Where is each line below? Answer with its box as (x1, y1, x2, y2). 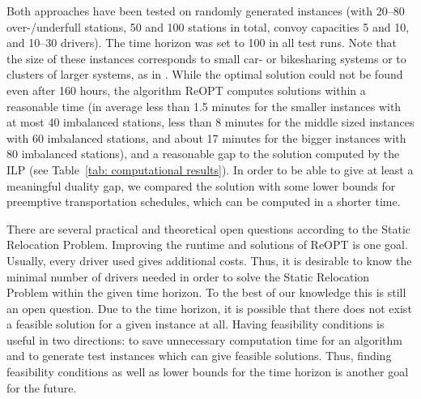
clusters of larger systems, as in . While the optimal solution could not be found (6, 66, 403, 83)
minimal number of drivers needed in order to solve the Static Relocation (6, 268, 370, 285)
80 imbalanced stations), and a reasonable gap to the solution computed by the (6, 145, 400, 162)
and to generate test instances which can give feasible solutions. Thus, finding (6, 347, 392, 364)
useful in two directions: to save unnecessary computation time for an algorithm (6, 331, 402, 348)
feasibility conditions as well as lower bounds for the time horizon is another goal (6, 363, 409, 380)
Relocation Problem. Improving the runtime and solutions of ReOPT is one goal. (6, 236, 408, 253)
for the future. (6, 379, 77, 396)
